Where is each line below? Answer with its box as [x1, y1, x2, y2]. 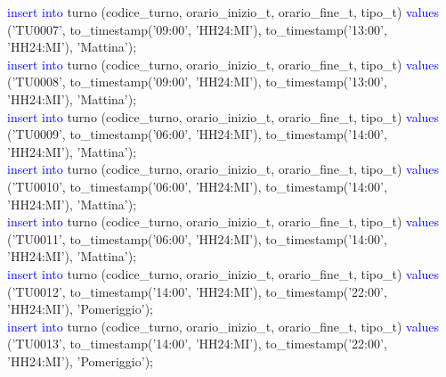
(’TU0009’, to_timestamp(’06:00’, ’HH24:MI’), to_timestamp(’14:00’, [7, 125, 387, 143]
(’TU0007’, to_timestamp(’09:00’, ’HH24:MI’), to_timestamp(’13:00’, [7, 20, 387, 38]
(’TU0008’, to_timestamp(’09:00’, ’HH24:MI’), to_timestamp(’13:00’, [7, 72, 387, 91]
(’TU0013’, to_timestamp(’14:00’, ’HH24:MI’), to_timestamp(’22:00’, [7, 334, 387, 353]
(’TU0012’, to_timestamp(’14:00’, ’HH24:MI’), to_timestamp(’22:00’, [7, 282, 387, 300]
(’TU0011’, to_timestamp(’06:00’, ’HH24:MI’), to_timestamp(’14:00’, [7, 229, 387, 248]
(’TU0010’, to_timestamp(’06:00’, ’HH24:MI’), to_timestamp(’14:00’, [7, 176, 387, 195]
